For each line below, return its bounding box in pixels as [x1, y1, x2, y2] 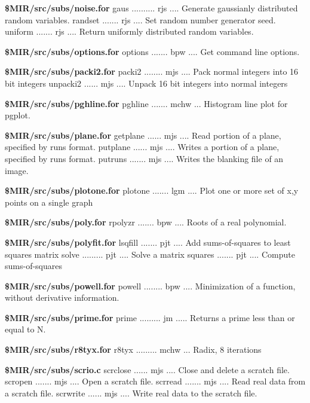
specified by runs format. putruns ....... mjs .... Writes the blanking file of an [5, 152, 284, 164]
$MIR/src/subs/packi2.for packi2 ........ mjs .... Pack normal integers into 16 [5, 65, 299, 78]
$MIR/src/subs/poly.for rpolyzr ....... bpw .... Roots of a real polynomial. [5, 216, 287, 228]
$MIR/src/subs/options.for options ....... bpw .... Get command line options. [5, 45, 300, 57]
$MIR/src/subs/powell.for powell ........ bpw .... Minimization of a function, [5, 279, 296, 292]
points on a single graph [5, 196, 93, 208]
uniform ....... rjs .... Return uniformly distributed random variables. [5, 25, 254, 38]
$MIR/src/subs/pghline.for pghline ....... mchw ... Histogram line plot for [5, 97, 288, 109]
